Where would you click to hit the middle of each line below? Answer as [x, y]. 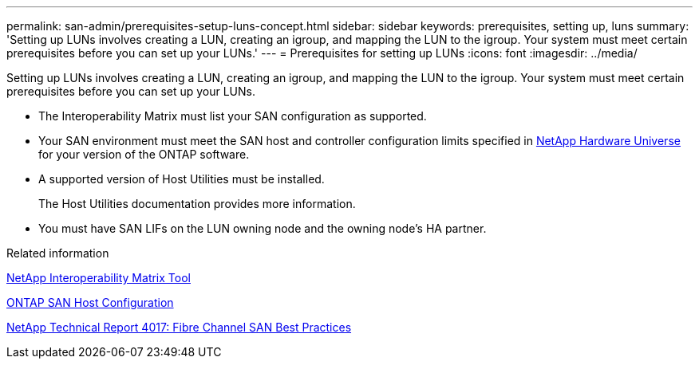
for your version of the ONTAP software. [144, 154]
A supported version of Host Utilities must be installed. [182, 179]
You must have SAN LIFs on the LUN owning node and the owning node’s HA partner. [263, 228]
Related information [58, 253]
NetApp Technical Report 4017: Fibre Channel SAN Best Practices [179, 327]
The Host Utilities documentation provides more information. [197, 204]
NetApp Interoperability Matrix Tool [99, 278]
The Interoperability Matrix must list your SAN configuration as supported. [233, 116]
